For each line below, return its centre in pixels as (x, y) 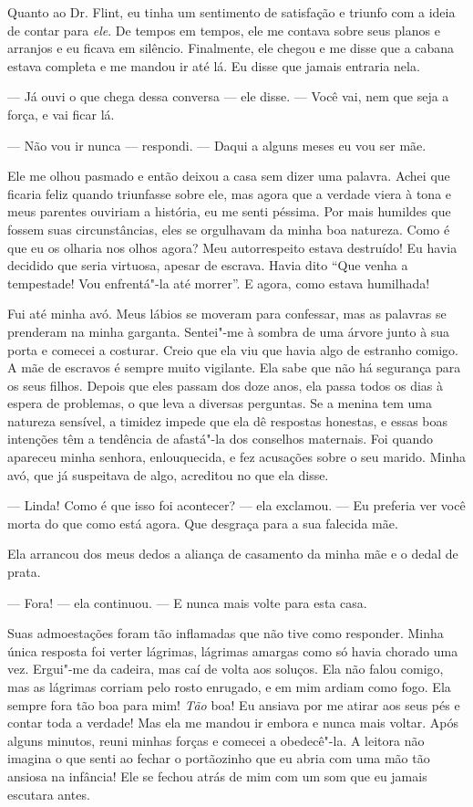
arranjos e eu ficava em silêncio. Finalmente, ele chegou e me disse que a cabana (231, 48)
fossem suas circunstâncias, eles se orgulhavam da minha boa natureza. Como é (229, 229)
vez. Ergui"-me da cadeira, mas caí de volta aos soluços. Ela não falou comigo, (226, 669)
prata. (24, 572)
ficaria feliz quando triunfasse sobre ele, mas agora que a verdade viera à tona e (230, 193)
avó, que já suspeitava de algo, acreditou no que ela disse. (168, 474)
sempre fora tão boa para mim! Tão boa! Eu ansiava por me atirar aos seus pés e (234, 704)
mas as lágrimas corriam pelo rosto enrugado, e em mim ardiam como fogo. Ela (229, 686)
